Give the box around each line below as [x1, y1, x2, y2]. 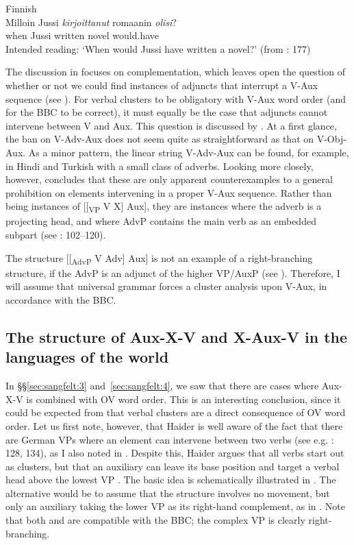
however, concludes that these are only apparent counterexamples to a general [5, 172, 333, 186]
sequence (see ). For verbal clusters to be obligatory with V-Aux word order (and [5, 91, 346, 106]
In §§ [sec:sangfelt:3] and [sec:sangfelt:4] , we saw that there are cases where [5, 378, 319, 393]
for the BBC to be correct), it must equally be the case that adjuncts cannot [5, 105, 328, 119]
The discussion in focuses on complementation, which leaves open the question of [5, 64, 345, 79]
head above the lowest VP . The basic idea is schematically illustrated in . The [5, 472, 336, 487]
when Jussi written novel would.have [5, 28, 159, 43]
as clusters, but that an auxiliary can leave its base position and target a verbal [5, 459, 340, 473]
